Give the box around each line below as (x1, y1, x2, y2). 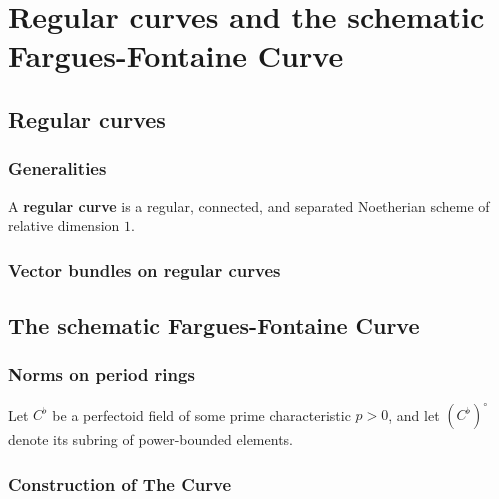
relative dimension (8, 215, 120, 236)
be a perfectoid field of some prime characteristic (52, 404, 351, 425)
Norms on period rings (8, 362, 195, 387)
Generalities (8, 156, 107, 181)
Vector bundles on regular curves (8, 257, 281, 282)
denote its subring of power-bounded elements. (8, 429, 293, 450)
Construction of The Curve (8, 471, 232, 496)
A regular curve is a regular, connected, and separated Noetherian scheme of (8, 195, 490, 216)
